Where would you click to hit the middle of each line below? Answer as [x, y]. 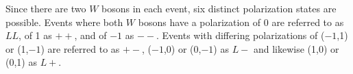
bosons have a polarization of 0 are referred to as [241, 22]
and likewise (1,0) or [296, 48]
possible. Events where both [64, 22]
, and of [90, 35]
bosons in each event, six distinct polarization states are [219, 8]
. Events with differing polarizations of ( [240, 35]
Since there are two [46, 8]
